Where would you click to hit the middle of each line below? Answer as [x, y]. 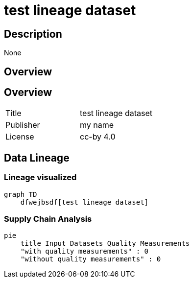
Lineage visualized [40, 177]
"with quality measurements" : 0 [84, 251]
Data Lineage [37, 158]
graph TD [21, 194]
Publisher [23, 125]
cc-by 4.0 [97, 137]
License [20, 137]
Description [33, 34]
